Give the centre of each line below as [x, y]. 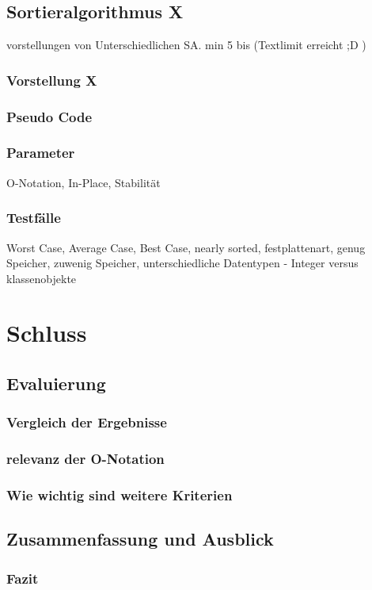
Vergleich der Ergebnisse [87, 422]
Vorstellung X [52, 80]
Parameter [41, 153]
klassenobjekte [42, 278]
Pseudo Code [49, 116]
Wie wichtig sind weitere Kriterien [120, 495]
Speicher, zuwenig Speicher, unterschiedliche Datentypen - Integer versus [182, 263]
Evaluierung [56, 383]
